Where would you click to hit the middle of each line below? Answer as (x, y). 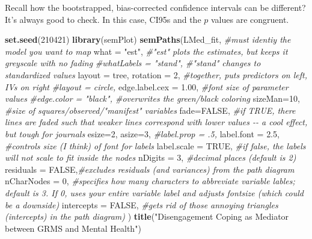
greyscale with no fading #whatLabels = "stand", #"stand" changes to (133, 63)
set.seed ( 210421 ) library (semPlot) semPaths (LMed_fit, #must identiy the (148, 39)
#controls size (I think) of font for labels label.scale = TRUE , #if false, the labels (155, 145)
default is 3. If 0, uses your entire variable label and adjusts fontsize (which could (154, 192)
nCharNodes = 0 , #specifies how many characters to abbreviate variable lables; (150, 181)
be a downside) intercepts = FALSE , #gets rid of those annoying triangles (142, 204)
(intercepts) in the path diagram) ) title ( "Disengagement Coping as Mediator (147, 216)
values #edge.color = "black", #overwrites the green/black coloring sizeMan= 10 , (152, 98)
